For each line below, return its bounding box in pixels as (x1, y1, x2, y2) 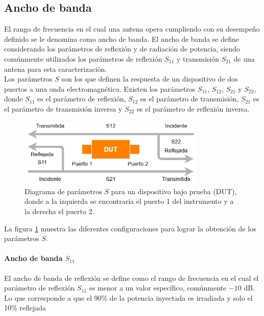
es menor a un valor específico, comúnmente (89, 282, 227, 293)
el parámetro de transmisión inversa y (4, 103, 123, 114)
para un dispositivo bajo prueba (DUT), (111, 186, 237, 196)
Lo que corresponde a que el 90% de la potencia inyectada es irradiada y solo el (4, 292, 253, 303)
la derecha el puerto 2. (25, 206, 94, 216)
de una (233, 53, 255, 64)
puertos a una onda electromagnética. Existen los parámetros (4, 83, 196, 94)
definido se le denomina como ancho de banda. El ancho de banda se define (4, 33, 239, 44)
